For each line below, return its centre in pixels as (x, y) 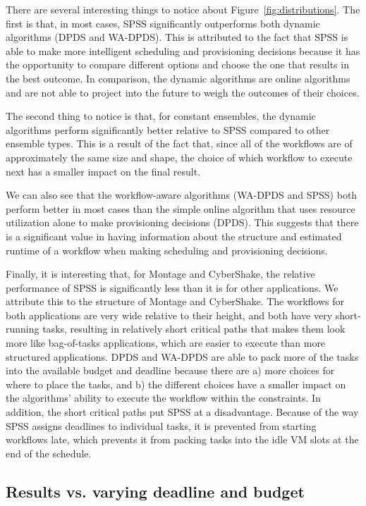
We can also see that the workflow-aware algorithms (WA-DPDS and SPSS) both (182, 195)
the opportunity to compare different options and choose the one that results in (177, 64)
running (23, 329)
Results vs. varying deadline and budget (155, 491)
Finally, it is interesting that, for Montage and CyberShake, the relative (160, 274)
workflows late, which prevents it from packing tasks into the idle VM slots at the (182, 439)
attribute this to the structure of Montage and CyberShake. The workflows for (175, 301)
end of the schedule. (49, 453)
